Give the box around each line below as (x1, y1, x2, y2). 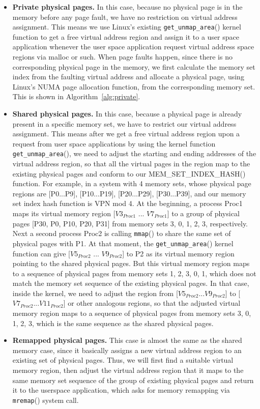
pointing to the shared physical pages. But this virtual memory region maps (12, 258, 250, 269)
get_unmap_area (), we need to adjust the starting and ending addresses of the (12, 148, 256, 159)
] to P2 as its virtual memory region (122, 248, 235, 258)
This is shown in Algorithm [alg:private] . (12, 91, 140, 102)
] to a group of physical (167, 208, 240, 218)
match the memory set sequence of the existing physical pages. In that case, (12, 278, 249, 288)
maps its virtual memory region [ (12, 208, 115, 218)
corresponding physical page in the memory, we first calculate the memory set (12, 61, 255, 72)
